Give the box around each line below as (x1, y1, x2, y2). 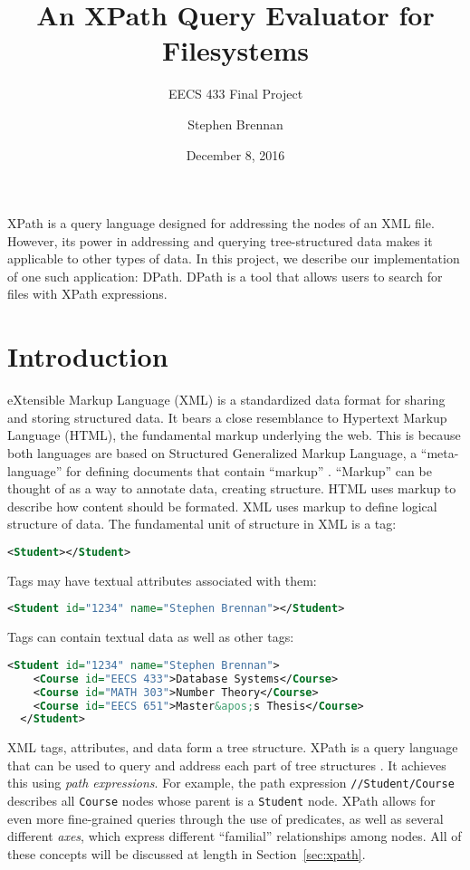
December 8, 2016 (186, 145, 285, 164)
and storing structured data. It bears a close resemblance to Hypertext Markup (7, 407, 447, 426)
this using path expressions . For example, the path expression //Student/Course (7, 773, 455, 792)
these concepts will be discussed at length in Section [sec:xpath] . (7, 844, 366, 863)
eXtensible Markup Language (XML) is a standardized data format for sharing (7, 390, 446, 409)
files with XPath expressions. (7, 284, 168, 303)
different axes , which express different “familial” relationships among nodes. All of (7, 827, 462, 846)
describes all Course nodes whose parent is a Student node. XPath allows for (7, 791, 436, 810)
